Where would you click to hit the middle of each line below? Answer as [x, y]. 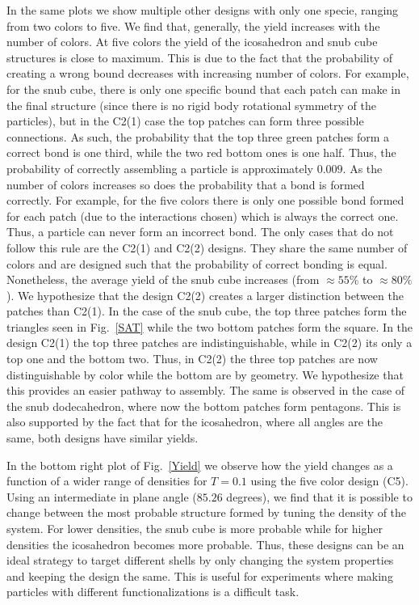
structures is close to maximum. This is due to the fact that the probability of [200, 57]
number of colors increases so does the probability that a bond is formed [186, 184]
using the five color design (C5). [329, 481]
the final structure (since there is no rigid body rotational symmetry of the [191, 105]
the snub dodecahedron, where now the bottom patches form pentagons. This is [204, 406]
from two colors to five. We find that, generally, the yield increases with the [193, 25]
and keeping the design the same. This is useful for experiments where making [200, 575]
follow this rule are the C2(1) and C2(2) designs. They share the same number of [207, 247]
